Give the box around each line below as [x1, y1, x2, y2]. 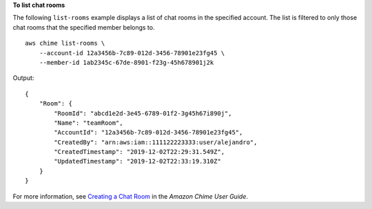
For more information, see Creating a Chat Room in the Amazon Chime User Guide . [12, 192, 248, 200]
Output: [12, 74, 34, 82]
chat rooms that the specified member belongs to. [12, 23, 155, 31]
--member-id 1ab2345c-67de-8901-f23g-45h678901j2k [39, 59, 214, 66]
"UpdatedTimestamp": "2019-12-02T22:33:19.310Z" [54, 157, 222, 166]
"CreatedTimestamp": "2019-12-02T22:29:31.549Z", [54, 148, 225, 156]
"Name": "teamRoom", [54, 119, 123, 127]
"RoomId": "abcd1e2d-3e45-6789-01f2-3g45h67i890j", [54, 109, 232, 117]
